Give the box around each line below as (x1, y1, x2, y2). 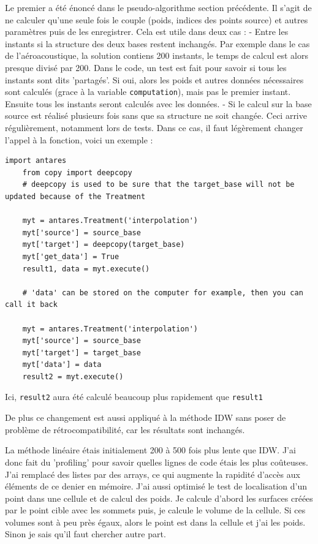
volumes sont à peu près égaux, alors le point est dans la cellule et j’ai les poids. (5, 515, 306, 528)
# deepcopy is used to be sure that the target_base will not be (22, 180, 295, 189)
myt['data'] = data (22, 360, 102, 369)
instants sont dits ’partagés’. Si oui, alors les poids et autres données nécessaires (5, 73, 304, 86)
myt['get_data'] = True (22, 252, 119, 261)
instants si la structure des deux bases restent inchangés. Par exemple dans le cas (5, 37, 310, 50)
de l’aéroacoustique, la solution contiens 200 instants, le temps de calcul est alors (5, 49, 308, 62)
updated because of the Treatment (5, 192, 146, 201)
